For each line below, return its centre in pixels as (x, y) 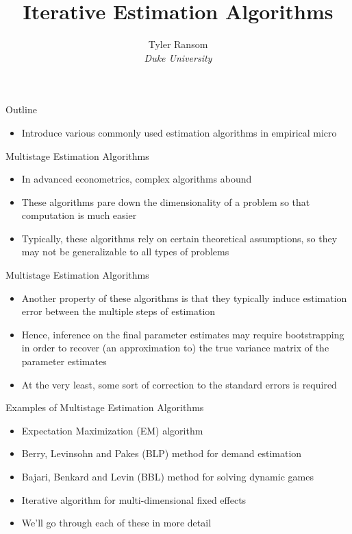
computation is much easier (79, 215)
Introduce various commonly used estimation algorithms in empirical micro (179, 132)
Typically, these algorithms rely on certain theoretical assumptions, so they (179, 238)
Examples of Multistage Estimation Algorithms (105, 407)
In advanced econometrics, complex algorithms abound (137, 179)
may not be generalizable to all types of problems (125, 252)
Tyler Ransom (178, 44)
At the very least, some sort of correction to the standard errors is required (179, 384)
